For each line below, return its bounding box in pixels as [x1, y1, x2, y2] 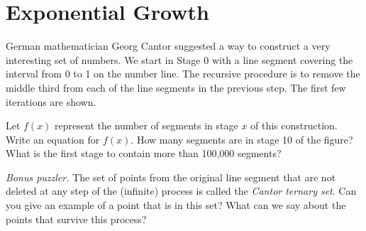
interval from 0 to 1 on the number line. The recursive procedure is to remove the [6, 66, 360, 81]
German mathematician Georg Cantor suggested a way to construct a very [6, 38, 331, 53]
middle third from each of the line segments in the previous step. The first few [6, 80, 346, 95]
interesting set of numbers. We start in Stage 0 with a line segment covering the [6, 52, 353, 67]
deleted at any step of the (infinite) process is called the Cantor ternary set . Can [6, 183, 357, 198]
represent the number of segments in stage [55, 118, 238, 133]
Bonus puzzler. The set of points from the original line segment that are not [6, 169, 336, 184]
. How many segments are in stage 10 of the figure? [131, 131, 353, 146]
